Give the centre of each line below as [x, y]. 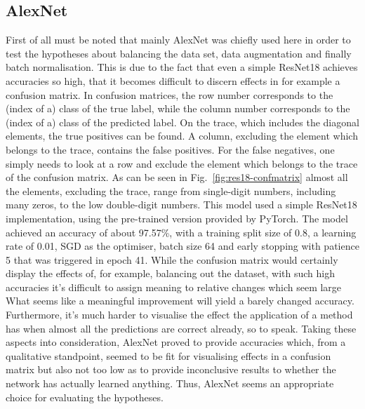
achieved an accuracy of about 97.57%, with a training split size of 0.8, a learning [181, 232]
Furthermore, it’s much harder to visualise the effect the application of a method [179, 315]
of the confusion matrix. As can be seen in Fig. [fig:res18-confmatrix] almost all [177, 177]
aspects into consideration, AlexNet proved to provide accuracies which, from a [176, 342]
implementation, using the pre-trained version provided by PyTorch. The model [177, 218]
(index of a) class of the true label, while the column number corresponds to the [178, 108]
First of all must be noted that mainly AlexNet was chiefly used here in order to [178, 40]
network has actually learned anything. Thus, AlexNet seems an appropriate [170, 383]
